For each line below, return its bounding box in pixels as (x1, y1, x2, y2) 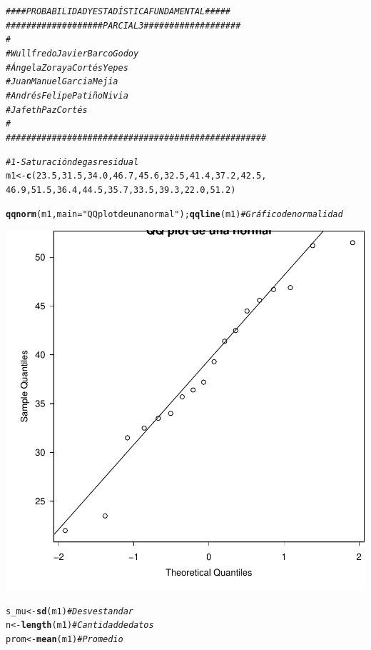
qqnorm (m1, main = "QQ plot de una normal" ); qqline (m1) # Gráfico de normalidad (6, 209, 343, 219)
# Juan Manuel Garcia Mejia (6, 76, 118, 87)
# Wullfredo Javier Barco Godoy (6, 48, 139, 59)
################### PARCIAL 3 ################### (6, 20, 241, 31)
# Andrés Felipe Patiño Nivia (6, 90, 128, 101)
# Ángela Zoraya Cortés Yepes (6, 62, 128, 73)
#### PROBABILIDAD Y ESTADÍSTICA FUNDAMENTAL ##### (6, 6, 231, 16)
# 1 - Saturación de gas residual (6, 156, 139, 167)
